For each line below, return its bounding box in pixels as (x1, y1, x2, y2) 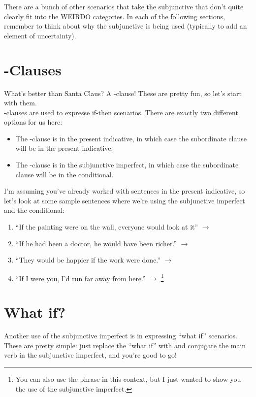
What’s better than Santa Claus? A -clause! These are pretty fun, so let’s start (4, 88, 242, 98)
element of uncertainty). (4, 30, 76, 40)
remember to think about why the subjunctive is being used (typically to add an (4, 21, 247, 31)
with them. (4, 98, 37, 108)
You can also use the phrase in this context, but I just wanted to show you (15, 373, 241, 384)
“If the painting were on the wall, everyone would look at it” (15, 222, 198, 232)
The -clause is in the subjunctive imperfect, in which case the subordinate (15, 160, 239, 170)
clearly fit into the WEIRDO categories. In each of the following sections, (4, 11, 225, 21)
